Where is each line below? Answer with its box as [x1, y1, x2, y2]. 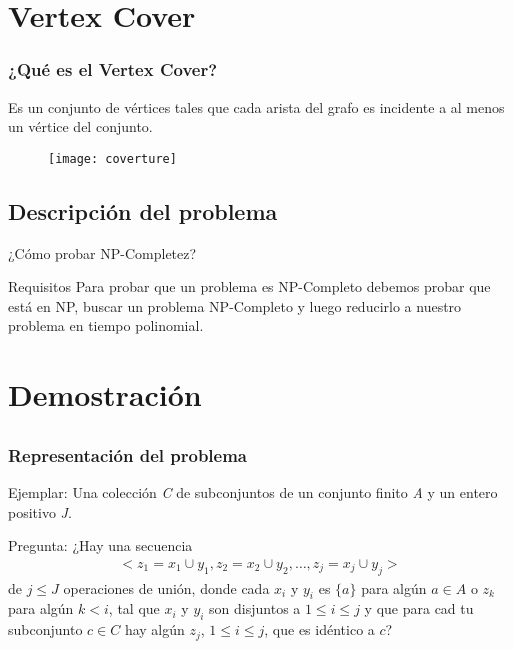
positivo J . [8, 501, 72, 522]
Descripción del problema [8, 195, 278, 226]
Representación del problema [8, 442, 247, 467]
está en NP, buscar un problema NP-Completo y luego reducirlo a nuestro [8, 295, 462, 316]
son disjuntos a [209, 598, 301, 619]
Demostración [8, 374, 202, 415]
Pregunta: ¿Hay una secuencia [8, 535, 193, 556]
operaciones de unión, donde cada [63, 577, 270, 598]
